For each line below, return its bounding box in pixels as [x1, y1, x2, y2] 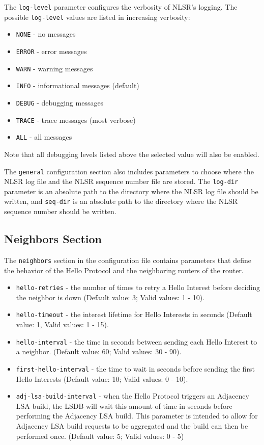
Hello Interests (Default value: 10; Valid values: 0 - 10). [16, 373, 188, 384]
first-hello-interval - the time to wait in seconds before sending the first [16, 363, 255, 374]
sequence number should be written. [4, 206, 116, 217]
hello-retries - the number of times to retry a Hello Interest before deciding [16, 282, 260, 293]
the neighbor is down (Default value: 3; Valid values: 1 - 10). [16, 292, 205, 302]
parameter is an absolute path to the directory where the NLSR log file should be [4, 186, 258, 196]
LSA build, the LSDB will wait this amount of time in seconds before [16, 400, 232, 411]
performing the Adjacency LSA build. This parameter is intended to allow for [16, 410, 258, 421]
